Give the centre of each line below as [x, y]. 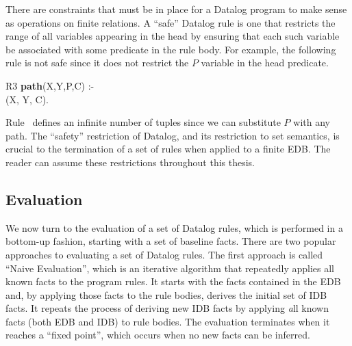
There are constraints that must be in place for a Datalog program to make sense [176, 9]
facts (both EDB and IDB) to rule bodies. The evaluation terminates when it [168, 321]
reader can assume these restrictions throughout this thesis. [130, 162]
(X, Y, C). [27, 99]
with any [312, 122]
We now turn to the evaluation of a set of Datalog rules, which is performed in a [174, 227]
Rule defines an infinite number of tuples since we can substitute [143, 122]
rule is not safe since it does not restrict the [97, 63]
